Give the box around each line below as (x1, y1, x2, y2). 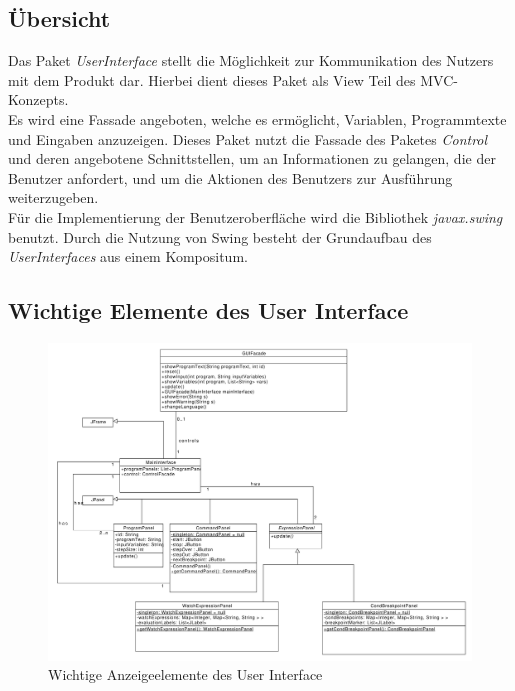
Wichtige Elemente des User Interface (8, 295, 409, 326)
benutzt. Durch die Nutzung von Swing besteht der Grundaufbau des (8, 226, 432, 247)
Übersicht (8, 3, 111, 34)
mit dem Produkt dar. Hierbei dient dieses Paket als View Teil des (8, 69, 416, 90)
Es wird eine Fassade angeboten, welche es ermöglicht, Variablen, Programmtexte (8, 108, 507, 129)
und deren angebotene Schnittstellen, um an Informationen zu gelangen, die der (8, 148, 496, 169)
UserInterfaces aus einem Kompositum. (8, 246, 248, 267)
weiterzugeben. (8, 187, 99, 208)
